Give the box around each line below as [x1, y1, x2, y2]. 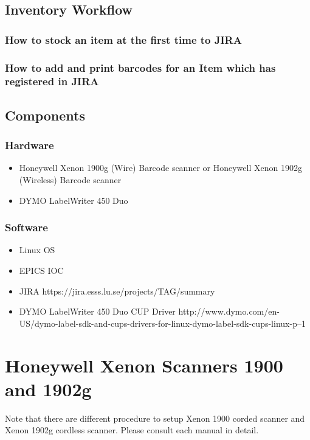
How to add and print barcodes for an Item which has [5, 60, 276, 75]
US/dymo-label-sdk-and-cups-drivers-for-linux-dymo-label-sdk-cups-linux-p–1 [19, 316, 306, 329]
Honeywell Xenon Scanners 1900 [5, 352, 283, 377]
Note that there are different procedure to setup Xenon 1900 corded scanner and [5, 411, 305, 424]
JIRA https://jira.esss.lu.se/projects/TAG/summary [19, 284, 215, 297]
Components [5, 105, 85, 124]
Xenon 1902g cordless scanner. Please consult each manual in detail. [5, 424, 259, 436]
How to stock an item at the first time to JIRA [5, 32, 242, 47]
